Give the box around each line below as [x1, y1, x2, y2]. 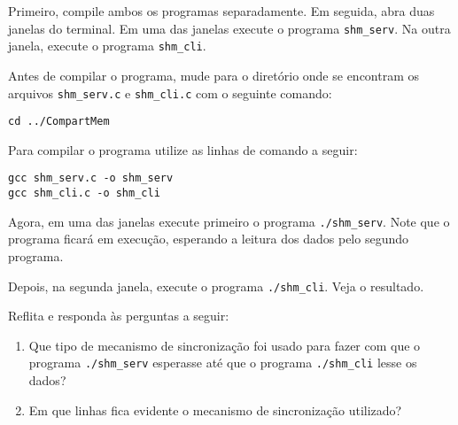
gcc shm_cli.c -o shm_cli [8, 187, 160, 200]
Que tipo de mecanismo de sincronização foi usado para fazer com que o [28, 336, 421, 354]
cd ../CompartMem [8, 115, 110, 128]
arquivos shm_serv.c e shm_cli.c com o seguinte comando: [8, 83, 332, 102]
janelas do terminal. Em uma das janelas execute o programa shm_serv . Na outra [8, 19, 451, 37]
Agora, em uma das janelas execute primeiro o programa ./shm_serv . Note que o [8, 212, 450, 230]
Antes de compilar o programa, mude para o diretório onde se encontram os [8, 66, 420, 84]
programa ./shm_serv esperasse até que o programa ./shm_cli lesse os [28, 353, 417, 372]
